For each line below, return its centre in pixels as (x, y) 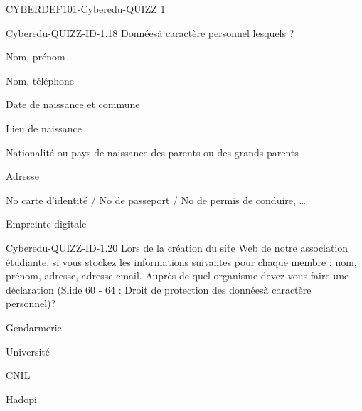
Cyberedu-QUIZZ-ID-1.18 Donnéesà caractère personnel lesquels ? (150, 32)
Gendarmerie (34, 327)
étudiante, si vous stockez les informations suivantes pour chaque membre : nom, (181, 261)
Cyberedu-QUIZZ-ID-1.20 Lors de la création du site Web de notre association (177, 247)
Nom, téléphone (40, 80)
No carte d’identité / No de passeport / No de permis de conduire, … (156, 199)
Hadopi (21, 399)
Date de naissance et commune (73, 104)
